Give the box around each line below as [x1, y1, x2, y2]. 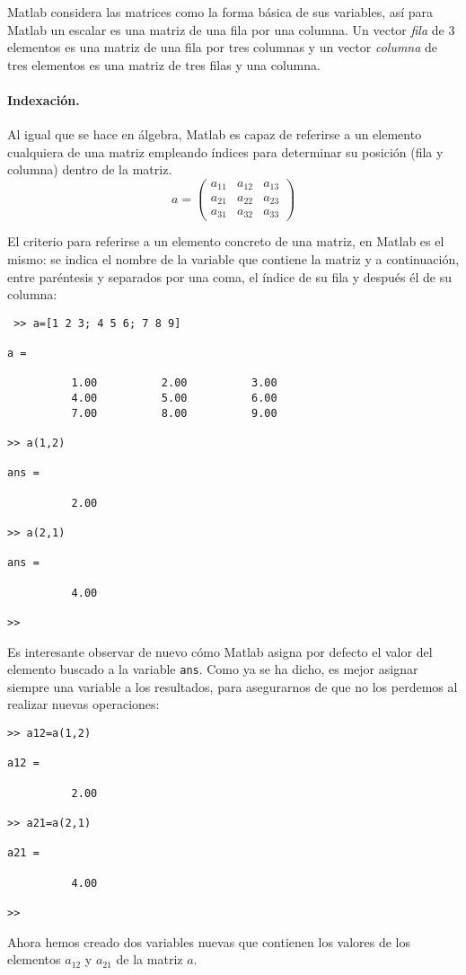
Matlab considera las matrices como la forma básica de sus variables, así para [7, 3, 434, 21]
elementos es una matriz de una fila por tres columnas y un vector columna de [7, 38, 438, 57]
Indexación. [7, 90, 80, 109]
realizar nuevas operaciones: [7, 695, 160, 714]
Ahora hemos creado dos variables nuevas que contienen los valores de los [7, 932, 411, 951]
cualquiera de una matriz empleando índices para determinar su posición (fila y [7, 142, 444, 161]
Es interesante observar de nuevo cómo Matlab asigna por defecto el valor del [7, 642, 433, 660]
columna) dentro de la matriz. [7, 160, 172, 179]
